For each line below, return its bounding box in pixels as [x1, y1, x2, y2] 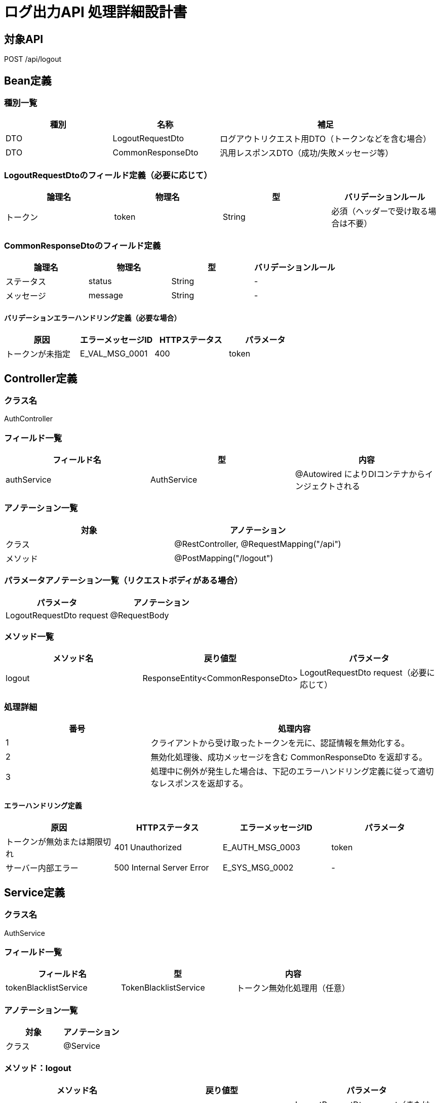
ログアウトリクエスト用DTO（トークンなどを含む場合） [220, 134, 431, 144]
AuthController [4, 414, 53, 423]
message [88, 290, 124, 300]
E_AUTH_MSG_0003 [223, 842, 300, 853]
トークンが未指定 [6, 349, 71, 360]
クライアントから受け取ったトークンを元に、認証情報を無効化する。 [150, 738, 410, 749]
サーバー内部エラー [6, 863, 78, 874]
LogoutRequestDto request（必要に [300, 667, 435, 678]
